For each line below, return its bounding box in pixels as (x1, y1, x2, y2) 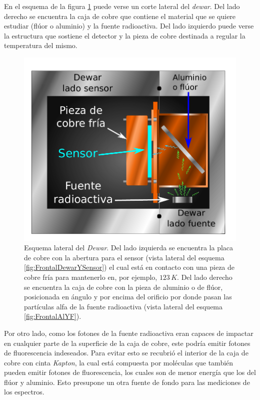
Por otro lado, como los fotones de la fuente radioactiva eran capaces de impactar (4, 327, 253, 338)
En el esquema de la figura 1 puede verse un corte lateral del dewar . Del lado (4, 1, 240, 11)
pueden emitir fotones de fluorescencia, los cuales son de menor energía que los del (4, 367, 256, 377)
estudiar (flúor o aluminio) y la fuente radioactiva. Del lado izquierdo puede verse (4, 21, 254, 31)
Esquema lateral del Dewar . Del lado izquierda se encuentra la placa (24, 242, 233, 253)
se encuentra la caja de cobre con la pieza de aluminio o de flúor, (24, 281, 223, 292)
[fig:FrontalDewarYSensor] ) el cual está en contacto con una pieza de (24, 262, 235, 272)
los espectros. (4, 386, 44, 397)
